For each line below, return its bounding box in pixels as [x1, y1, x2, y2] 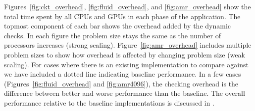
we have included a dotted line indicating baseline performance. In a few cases [4, 69, 241, 79]
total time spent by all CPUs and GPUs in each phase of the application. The [4, 11, 241, 21]
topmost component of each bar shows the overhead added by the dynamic [4, 21, 231, 31]
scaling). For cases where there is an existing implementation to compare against [4, 59, 249, 69]
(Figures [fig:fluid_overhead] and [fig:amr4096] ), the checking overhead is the [4, 78, 239, 88]
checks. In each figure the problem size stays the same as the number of [4, 30, 221, 40]
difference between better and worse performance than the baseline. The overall [4, 88, 245, 98]
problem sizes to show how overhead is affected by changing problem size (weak [4, 49, 245, 59]
